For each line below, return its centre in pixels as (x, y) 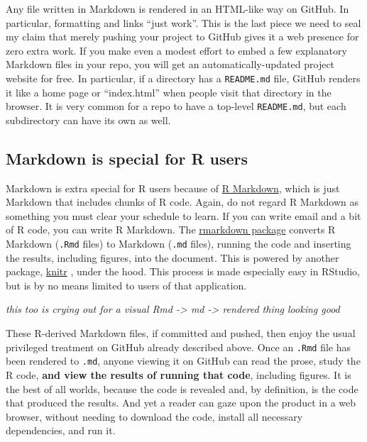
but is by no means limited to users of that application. (126, 285)
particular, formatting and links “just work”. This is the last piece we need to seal (183, 22)
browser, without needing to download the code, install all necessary (154, 416)
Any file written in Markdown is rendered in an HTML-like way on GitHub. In (177, 9)
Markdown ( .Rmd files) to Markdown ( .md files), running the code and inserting (179, 244)
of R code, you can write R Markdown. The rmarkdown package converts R (171, 230)
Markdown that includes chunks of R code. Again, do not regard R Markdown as (182, 202)
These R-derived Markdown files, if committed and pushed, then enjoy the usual (181, 333)
